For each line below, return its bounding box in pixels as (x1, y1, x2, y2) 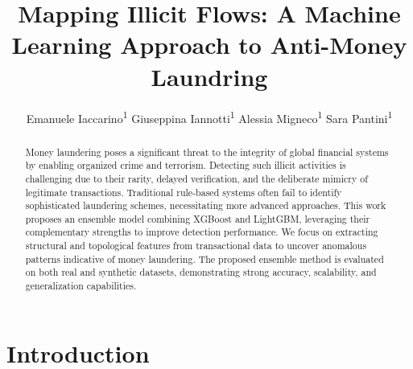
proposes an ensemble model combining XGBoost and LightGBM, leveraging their (25, 211, 370, 225)
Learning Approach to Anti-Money (11, 28, 407, 61)
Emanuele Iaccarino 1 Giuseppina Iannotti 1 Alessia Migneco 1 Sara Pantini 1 (26, 107, 393, 126)
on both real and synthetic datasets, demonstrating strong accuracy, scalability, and (25, 265, 377, 279)
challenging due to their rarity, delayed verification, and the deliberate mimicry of (25, 171, 368, 185)
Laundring (151, 59, 268, 92)
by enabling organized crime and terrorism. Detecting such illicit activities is (25, 158, 346, 172)
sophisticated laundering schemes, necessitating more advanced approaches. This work (25, 199, 386, 212)
